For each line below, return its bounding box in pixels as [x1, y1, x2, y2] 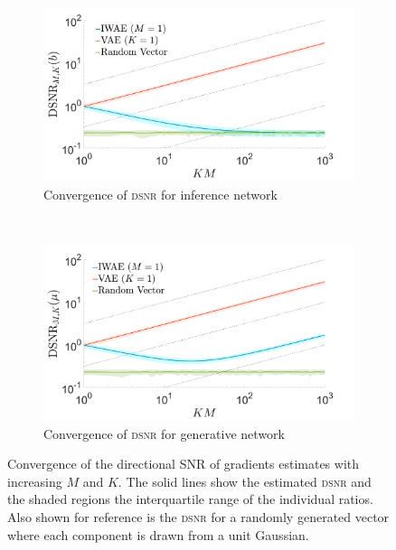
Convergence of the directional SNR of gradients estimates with [7, 454, 360, 473]
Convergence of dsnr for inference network [43, 184, 278, 203]
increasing [7, 471, 62, 490]
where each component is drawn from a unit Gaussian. [7, 525, 309, 544]
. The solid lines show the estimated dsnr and [118, 471, 372, 490]
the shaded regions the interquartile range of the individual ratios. [7, 489, 373, 508]
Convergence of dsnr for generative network [43, 424, 285, 443]
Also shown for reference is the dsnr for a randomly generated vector [7, 508, 390, 527]
